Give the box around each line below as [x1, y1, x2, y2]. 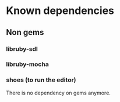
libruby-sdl [6, 45, 38, 53]
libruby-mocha [6, 60, 50, 68]
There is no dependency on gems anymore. [6, 89, 111, 96]
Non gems [6, 27, 44, 37]
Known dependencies [6, 4, 115, 17]
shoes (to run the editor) [6, 76, 76, 84]
